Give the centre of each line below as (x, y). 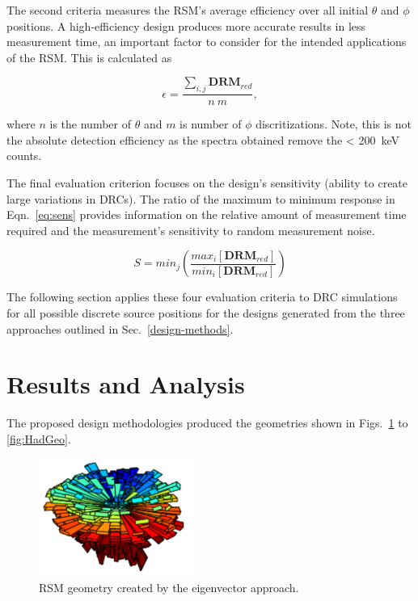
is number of (211, 124)
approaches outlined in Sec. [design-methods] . (120, 328)
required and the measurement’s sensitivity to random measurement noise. (191, 230)
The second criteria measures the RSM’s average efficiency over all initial (188, 10)
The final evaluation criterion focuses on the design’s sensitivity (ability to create (207, 182)
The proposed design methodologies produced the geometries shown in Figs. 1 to (207, 423)
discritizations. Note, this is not (334, 124)
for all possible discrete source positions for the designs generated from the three (206, 312)
